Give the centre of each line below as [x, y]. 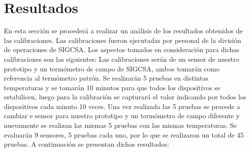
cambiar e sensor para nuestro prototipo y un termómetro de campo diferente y [122, 116]
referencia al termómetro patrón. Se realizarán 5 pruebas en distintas [106, 78]
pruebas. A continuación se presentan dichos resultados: [86, 144]
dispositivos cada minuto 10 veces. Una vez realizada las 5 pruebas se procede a [122, 106]
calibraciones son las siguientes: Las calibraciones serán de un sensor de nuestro [122, 59]
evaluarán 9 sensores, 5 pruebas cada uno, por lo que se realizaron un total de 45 [124, 134]
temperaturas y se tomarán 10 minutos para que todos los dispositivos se [112, 87]
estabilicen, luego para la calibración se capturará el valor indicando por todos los [125, 97]
